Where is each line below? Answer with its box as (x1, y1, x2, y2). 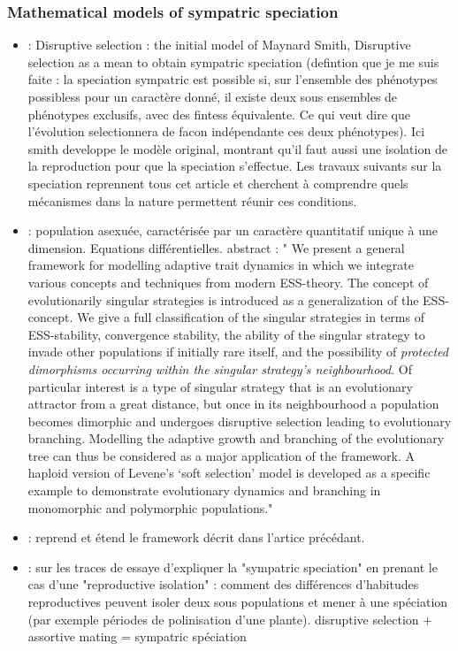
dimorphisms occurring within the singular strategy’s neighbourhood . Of (27, 359, 412, 378)
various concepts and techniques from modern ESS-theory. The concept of (27, 272, 429, 291)
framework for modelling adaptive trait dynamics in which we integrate (27, 256, 415, 274)
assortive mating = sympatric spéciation (27, 627, 247, 646)
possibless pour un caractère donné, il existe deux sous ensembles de (27, 88, 398, 105)
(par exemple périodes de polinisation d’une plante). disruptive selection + (27, 609, 433, 628)
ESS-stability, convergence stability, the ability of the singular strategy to (27, 325, 425, 343)
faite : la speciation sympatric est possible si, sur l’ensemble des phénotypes (27, 70, 438, 88)
